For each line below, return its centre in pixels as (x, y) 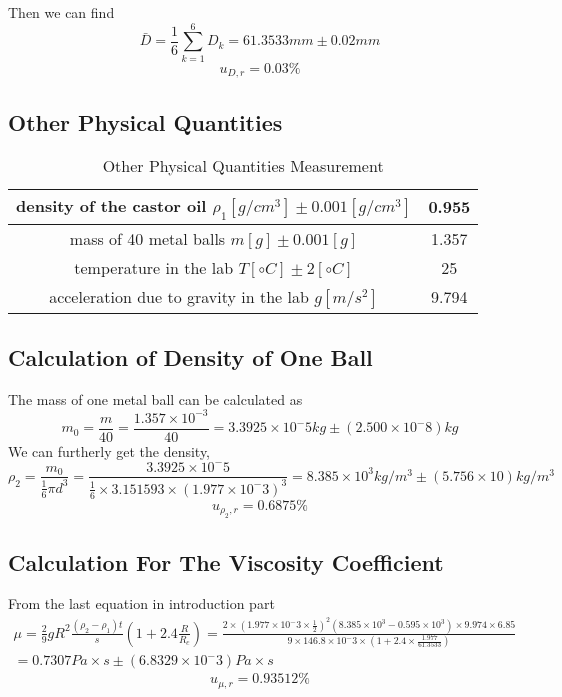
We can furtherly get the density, (109, 450)
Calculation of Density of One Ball (190, 356)
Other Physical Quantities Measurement (243, 166)
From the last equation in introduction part (141, 603)
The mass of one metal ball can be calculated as (155, 398)
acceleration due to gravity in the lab (179, 296)
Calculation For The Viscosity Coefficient (226, 561)
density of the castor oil (111, 206)
